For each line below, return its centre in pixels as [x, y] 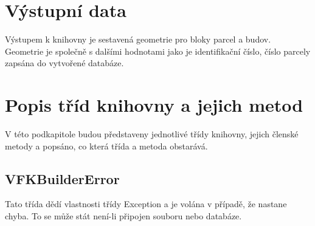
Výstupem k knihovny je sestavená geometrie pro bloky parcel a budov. [138, 39]
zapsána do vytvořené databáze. [64, 63]
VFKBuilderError [62, 178]
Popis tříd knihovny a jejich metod [154, 105]
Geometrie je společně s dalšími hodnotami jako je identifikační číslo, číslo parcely [158, 51]
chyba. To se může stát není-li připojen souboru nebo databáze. [123, 216]
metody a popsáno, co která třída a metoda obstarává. [106, 146]
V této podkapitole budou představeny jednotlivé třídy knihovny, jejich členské [152, 134]
